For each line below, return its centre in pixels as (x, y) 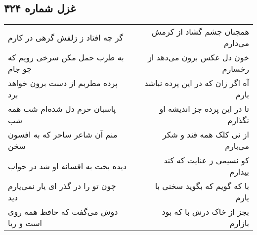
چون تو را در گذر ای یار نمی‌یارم (62, 186)
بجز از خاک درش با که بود (205, 212)
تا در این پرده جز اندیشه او (204, 109)
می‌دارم (236, 43)
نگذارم (238, 120)
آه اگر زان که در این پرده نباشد (197, 83)
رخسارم (236, 69)
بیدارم (239, 172)
